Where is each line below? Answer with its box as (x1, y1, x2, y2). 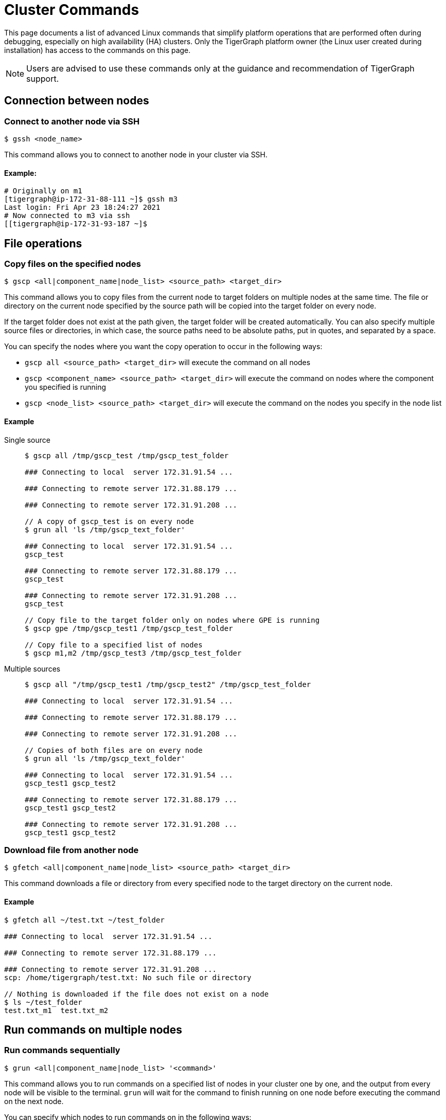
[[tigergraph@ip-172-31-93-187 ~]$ (4, 220, 148, 228)
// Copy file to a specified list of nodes (25, 640, 203, 649)
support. (26, 73, 59, 84)
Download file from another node (4, 845, 139, 855)
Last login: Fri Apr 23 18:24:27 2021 (4, 203, 160, 212)
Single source (4, 435, 50, 444)
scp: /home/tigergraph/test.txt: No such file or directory (4, 973, 252, 982)
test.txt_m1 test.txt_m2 (4, 1006, 109, 1015)
